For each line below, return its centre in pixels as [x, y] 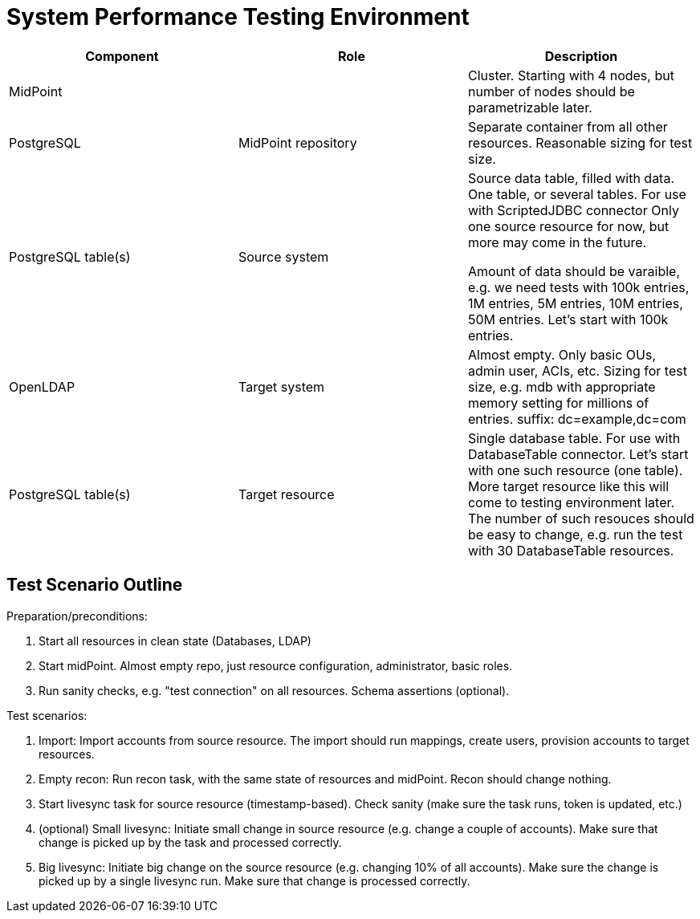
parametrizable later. [530, 107]
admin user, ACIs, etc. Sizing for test [577, 370]
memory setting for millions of [558, 403]
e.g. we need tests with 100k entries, [578, 287]
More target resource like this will [568, 486]
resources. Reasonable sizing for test [580, 142]
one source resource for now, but [568, 226]
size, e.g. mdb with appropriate [562, 386]
